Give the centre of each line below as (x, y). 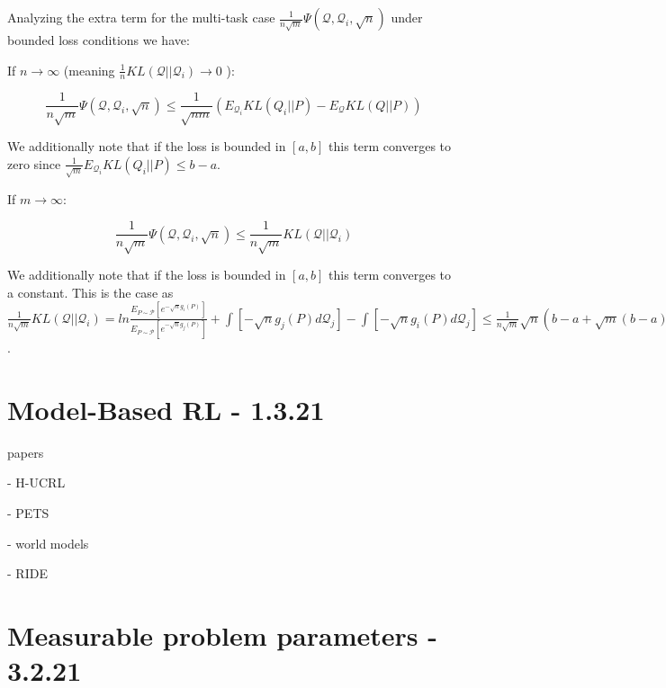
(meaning (89, 70)
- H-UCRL (36, 482)
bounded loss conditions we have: (99, 40)
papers (26, 452)
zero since (34, 163)
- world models (48, 543)
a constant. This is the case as (90, 292)
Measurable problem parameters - (222, 634)
